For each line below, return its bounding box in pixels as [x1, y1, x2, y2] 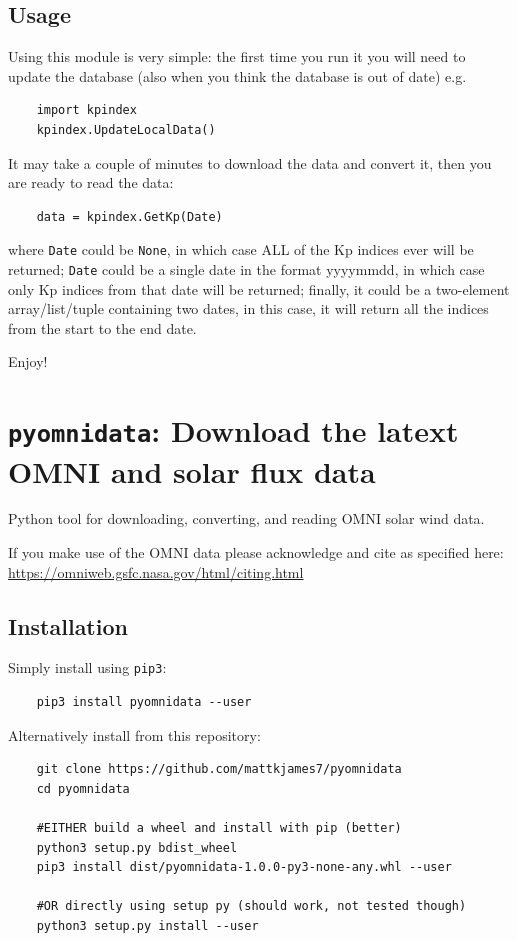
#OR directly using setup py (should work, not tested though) [36, 899, 467, 914]
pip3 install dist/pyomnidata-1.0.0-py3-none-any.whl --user [36, 860, 452, 875]
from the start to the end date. [8, 317, 197, 338]
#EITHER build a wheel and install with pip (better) [36, 821, 402, 836]
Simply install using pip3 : [8, 657, 167, 678]
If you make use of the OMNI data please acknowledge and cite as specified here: [8, 542, 504, 563]
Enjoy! [8, 351, 48, 372]
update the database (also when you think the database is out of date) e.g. [8, 65, 467, 86]
